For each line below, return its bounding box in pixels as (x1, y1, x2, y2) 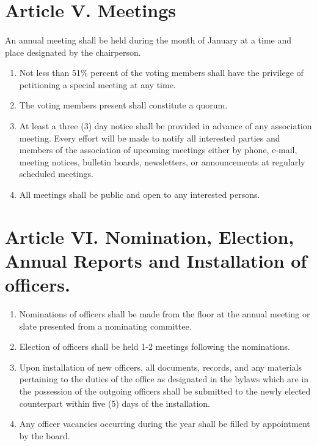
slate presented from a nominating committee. (19, 319, 192, 332)
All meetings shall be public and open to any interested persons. (19, 187, 260, 200)
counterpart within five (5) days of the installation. (19, 396, 210, 409)
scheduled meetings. (19, 167, 93, 180)
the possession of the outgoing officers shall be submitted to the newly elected (19, 384, 311, 397)
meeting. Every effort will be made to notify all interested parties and (19, 131, 280, 144)
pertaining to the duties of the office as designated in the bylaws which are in (19, 372, 309, 385)
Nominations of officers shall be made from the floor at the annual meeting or (19, 308, 310, 320)
